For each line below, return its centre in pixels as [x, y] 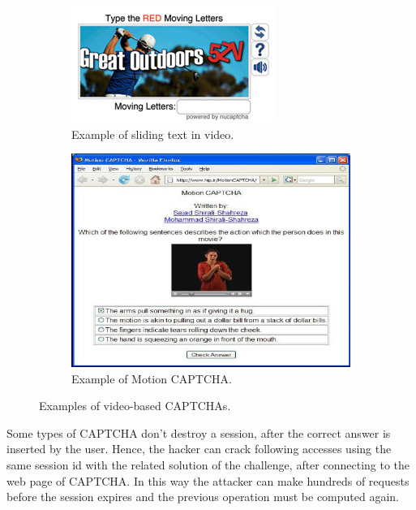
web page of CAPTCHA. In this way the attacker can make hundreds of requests [208, 480]
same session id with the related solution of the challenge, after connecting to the [208, 464]
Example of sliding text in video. [153, 134]
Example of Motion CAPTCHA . [152, 378]
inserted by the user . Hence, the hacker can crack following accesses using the [199, 449]
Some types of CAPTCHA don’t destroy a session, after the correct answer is [199, 432]
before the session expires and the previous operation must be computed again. [203, 497]
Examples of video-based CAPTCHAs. [135, 406]
